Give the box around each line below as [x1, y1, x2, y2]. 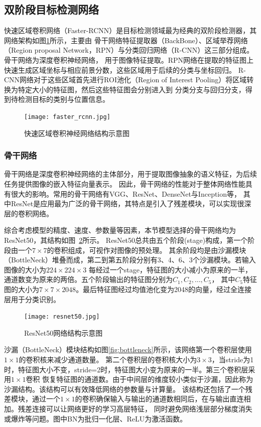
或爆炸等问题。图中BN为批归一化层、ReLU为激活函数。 [4, 413, 187, 423]
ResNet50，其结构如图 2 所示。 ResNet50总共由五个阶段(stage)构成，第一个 [4, 234, 248, 245]
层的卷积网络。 [4, 208, 53, 218]
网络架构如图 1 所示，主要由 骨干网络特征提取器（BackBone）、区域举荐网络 [4, 35, 248, 45]
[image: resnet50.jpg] [24, 313, 100, 321]
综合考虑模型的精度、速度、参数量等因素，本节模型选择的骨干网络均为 [4, 225, 236, 235]
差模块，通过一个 [4, 393, 60, 404]
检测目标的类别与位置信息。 [18, 94, 109, 104]
